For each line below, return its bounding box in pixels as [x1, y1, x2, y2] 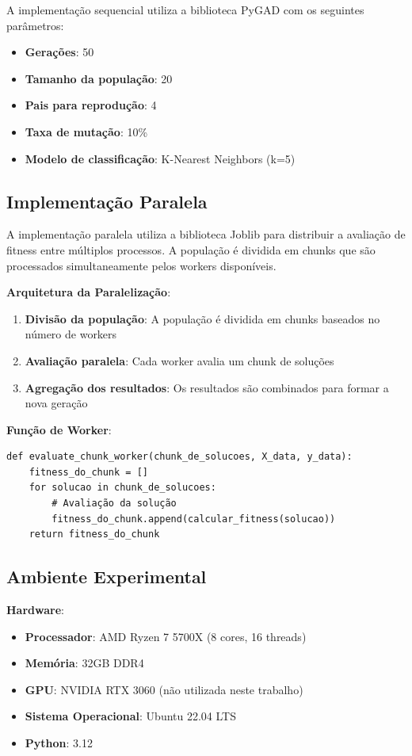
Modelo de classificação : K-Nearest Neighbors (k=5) [25, 150, 296, 166]
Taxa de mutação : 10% [25, 123, 148, 139]
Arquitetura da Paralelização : [6, 284, 171, 300]
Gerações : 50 [25, 44, 94, 60]
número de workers [25, 326, 117, 342]
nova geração [25, 395, 88, 411]
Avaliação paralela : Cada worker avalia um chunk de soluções [25, 352, 334, 368]
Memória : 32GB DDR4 [25, 655, 144, 671]
